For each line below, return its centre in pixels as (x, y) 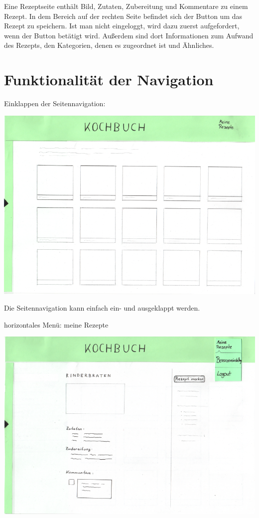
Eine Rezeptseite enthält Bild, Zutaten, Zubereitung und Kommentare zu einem (126, 6)
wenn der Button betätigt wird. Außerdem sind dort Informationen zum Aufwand (129, 35)
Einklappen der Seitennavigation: (55, 103)
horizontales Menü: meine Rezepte (56, 324)
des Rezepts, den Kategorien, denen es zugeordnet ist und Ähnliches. (109, 45)
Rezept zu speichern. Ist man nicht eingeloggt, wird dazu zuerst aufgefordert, (122, 26)
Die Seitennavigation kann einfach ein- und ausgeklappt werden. (102, 308)
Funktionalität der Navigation (109, 80)
